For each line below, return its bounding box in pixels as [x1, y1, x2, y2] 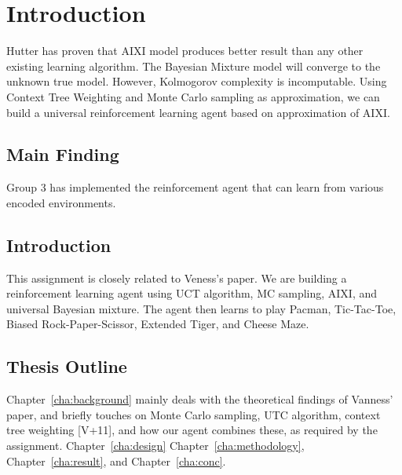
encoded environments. [6, 194, 116, 210]
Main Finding [6, 142, 119, 166]
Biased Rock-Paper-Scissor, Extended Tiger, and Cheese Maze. [6, 316, 309, 332]
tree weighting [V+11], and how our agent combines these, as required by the [6, 422, 378, 438]
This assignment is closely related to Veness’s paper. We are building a [6, 269, 347, 286]
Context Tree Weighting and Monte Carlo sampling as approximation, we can [6, 88, 380, 104]
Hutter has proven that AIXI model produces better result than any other [6, 42, 364, 59]
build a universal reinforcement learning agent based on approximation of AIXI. [6, 104, 390, 120]
